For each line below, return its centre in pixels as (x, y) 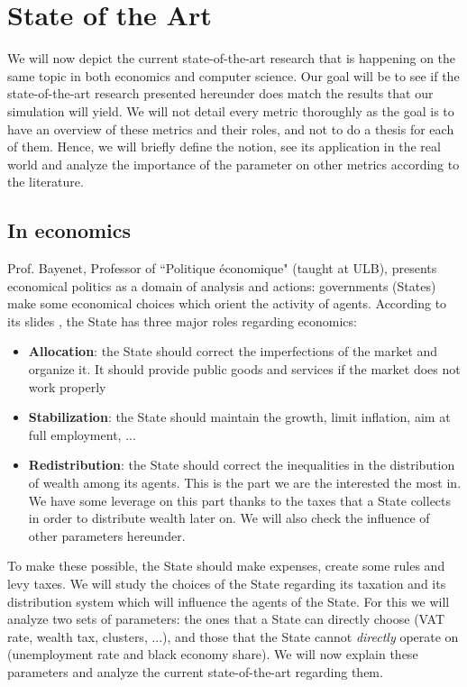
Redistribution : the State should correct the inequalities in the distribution (242, 465)
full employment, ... (82, 434)
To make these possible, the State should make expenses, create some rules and (226, 566)
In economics (69, 230)
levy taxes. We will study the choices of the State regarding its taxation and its (227, 583)
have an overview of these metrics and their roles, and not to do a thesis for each (231, 128)
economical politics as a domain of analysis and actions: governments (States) (222, 285)
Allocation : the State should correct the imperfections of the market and (233, 351)
